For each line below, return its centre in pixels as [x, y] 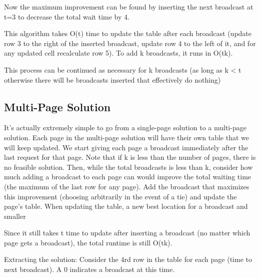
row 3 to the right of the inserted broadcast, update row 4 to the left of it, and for [130, 43]
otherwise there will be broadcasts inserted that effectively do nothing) [112, 79]
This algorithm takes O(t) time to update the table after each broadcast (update [128, 33]
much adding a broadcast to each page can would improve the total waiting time [128, 177]
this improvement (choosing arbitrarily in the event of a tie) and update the [120, 196]
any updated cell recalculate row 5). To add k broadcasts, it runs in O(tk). [118, 53]
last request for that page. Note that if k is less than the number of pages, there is [130, 157]
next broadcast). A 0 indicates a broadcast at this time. [89, 269]
